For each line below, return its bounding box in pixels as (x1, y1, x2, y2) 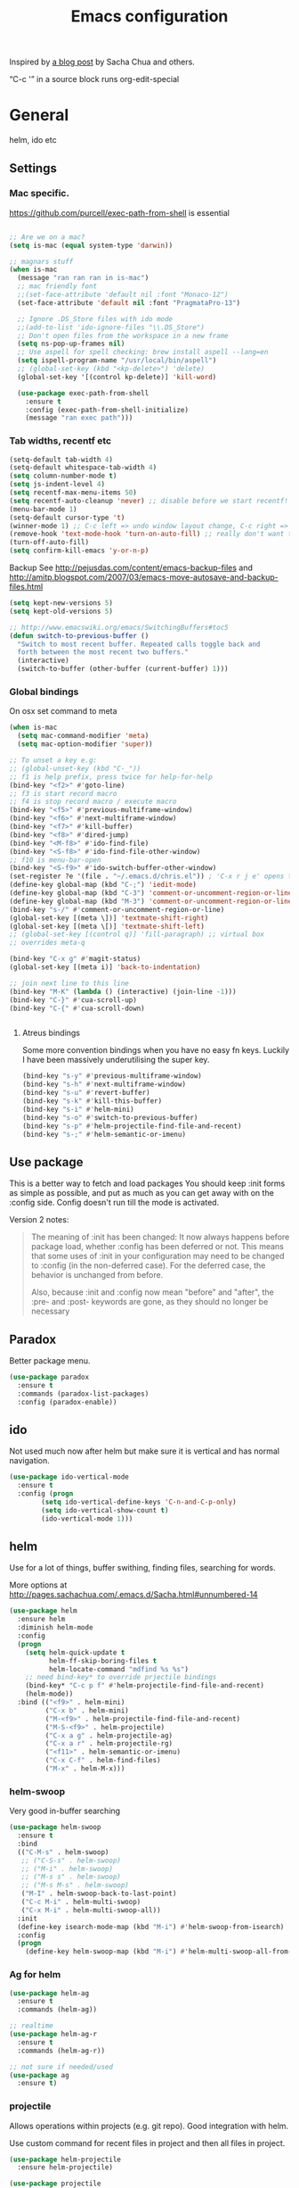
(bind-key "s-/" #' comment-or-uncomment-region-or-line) (9, 905, 225, 914)
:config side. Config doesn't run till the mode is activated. (9, 1198, 220, 1208)
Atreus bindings (21, 1028, 81, 1039)
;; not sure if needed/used (9, 2062, 114, 2071)
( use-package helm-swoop (9, 1823, 101, 1832)
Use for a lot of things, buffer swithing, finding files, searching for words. (9, 1562, 276, 1573)
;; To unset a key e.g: (9, 756, 98, 765)
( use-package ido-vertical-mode (9, 1472, 129, 1482)
